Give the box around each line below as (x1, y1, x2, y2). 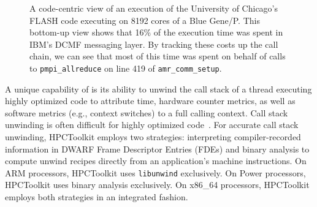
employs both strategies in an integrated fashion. (5, 190, 188, 203)
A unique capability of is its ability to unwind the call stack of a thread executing (5, 82, 312, 95)
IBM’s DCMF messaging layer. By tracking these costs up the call (29, 37, 278, 50)
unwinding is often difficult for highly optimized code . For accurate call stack (5, 118, 299, 131)
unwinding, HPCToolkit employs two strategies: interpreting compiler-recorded (5, 130, 301, 143)
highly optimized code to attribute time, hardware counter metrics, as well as (5, 94, 296, 107)
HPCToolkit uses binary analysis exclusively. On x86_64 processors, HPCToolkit (5, 178, 310, 191)
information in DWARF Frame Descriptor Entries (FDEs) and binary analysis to (5, 142, 310, 155)
